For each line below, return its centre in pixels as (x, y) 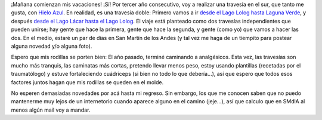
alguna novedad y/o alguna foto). (52, 46)
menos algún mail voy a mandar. (51, 110)
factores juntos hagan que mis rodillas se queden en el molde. (87, 82)
